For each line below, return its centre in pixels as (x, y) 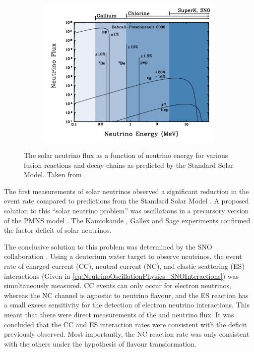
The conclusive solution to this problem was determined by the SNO (108, 246)
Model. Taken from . (55, 175)
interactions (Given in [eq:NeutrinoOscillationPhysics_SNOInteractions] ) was (122, 276)
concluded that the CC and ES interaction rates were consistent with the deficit (126, 324)
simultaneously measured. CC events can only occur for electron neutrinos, (118, 285)
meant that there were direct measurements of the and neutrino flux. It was (119, 314)
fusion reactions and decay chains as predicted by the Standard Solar (129, 165)
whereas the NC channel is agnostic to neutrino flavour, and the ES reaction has (126, 295)
